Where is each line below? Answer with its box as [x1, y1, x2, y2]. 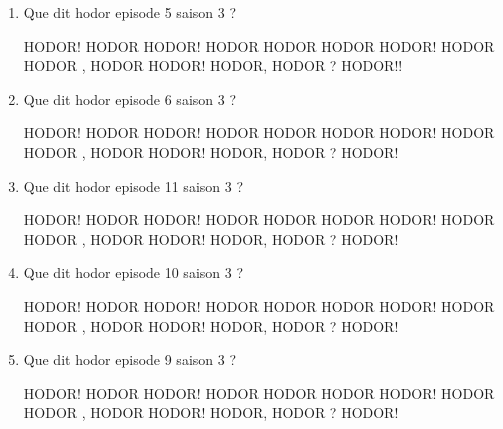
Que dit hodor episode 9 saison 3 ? [23, 349, 237, 370]
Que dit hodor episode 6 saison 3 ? [23, 88, 237, 109]
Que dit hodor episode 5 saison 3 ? [23, 2, 237, 22]
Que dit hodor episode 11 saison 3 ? [23, 175, 244, 196]
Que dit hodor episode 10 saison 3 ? [23, 262, 244, 283]
